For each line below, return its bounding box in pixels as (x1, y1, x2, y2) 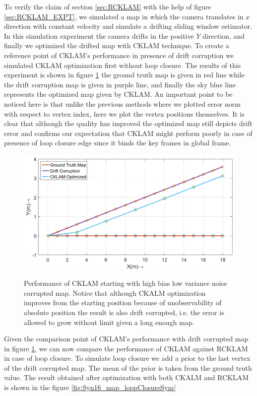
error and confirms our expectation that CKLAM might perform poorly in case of (4, 128, 253, 138)
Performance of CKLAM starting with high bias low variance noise (24, 278, 227, 288)
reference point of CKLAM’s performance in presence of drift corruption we (4, 50, 234, 60)
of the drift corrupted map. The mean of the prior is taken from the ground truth (4, 362, 252, 373)
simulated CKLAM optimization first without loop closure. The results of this (4, 60, 241, 70)
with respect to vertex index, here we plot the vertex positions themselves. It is (4, 108, 245, 119)
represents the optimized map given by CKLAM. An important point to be (4, 89, 233, 99)
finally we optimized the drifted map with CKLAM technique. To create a (4, 40, 229, 51)
